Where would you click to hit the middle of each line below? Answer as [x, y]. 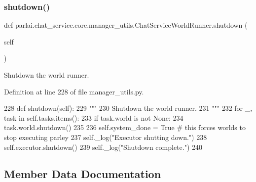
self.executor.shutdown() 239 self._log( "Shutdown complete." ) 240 [103, 147]
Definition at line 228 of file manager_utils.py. [74, 91]
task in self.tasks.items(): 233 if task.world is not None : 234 [94, 117]
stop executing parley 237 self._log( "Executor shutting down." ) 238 [106, 137]
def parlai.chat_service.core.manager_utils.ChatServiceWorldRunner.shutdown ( [126, 25]
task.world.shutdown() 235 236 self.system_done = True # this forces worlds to [125, 127]
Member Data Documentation [83, 173]
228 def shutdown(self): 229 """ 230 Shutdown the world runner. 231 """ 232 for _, [128, 108]
